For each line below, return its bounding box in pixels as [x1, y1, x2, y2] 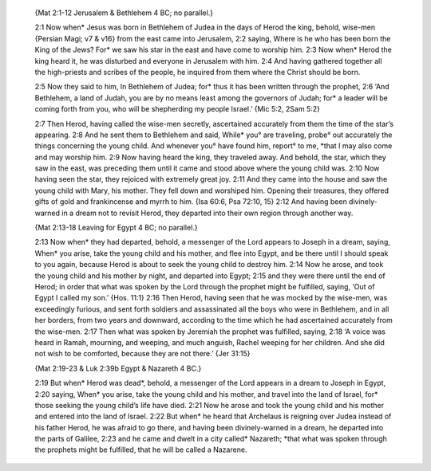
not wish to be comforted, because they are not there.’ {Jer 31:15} [34, 349, 251, 359]
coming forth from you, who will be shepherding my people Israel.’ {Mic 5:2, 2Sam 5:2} [34, 104, 321, 114]
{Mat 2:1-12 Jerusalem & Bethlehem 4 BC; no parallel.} [34, 8, 214, 18]
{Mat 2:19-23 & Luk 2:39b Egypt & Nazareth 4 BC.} [34, 363, 202, 373]
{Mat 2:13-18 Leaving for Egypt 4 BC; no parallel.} [34, 223, 199, 233]
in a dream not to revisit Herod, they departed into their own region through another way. [61, 208, 354, 218]
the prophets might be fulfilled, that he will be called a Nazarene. [34, 445, 247, 454]
